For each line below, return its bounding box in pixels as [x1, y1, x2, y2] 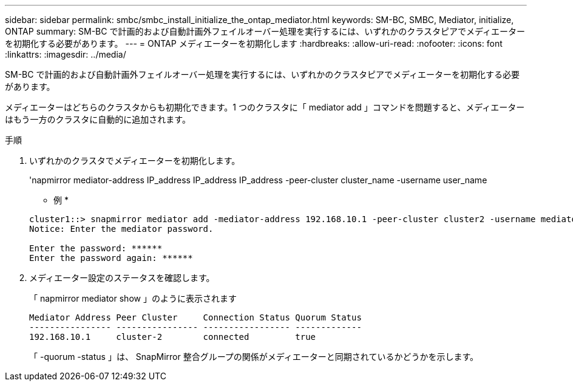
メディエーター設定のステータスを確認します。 [29, 273, 215, 283]
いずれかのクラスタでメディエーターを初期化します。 [29, 155, 240, 166]
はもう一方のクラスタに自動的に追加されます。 [5, 114, 191, 124]
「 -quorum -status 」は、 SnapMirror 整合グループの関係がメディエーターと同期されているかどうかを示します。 [29, 351, 479, 362]
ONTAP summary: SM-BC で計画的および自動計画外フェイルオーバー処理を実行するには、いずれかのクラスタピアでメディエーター [5, 26, 526, 36]
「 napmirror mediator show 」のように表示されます [29, 293, 237, 303]
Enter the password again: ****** [29, 253, 193, 263]
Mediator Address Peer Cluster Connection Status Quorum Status [29, 313, 362, 322]
